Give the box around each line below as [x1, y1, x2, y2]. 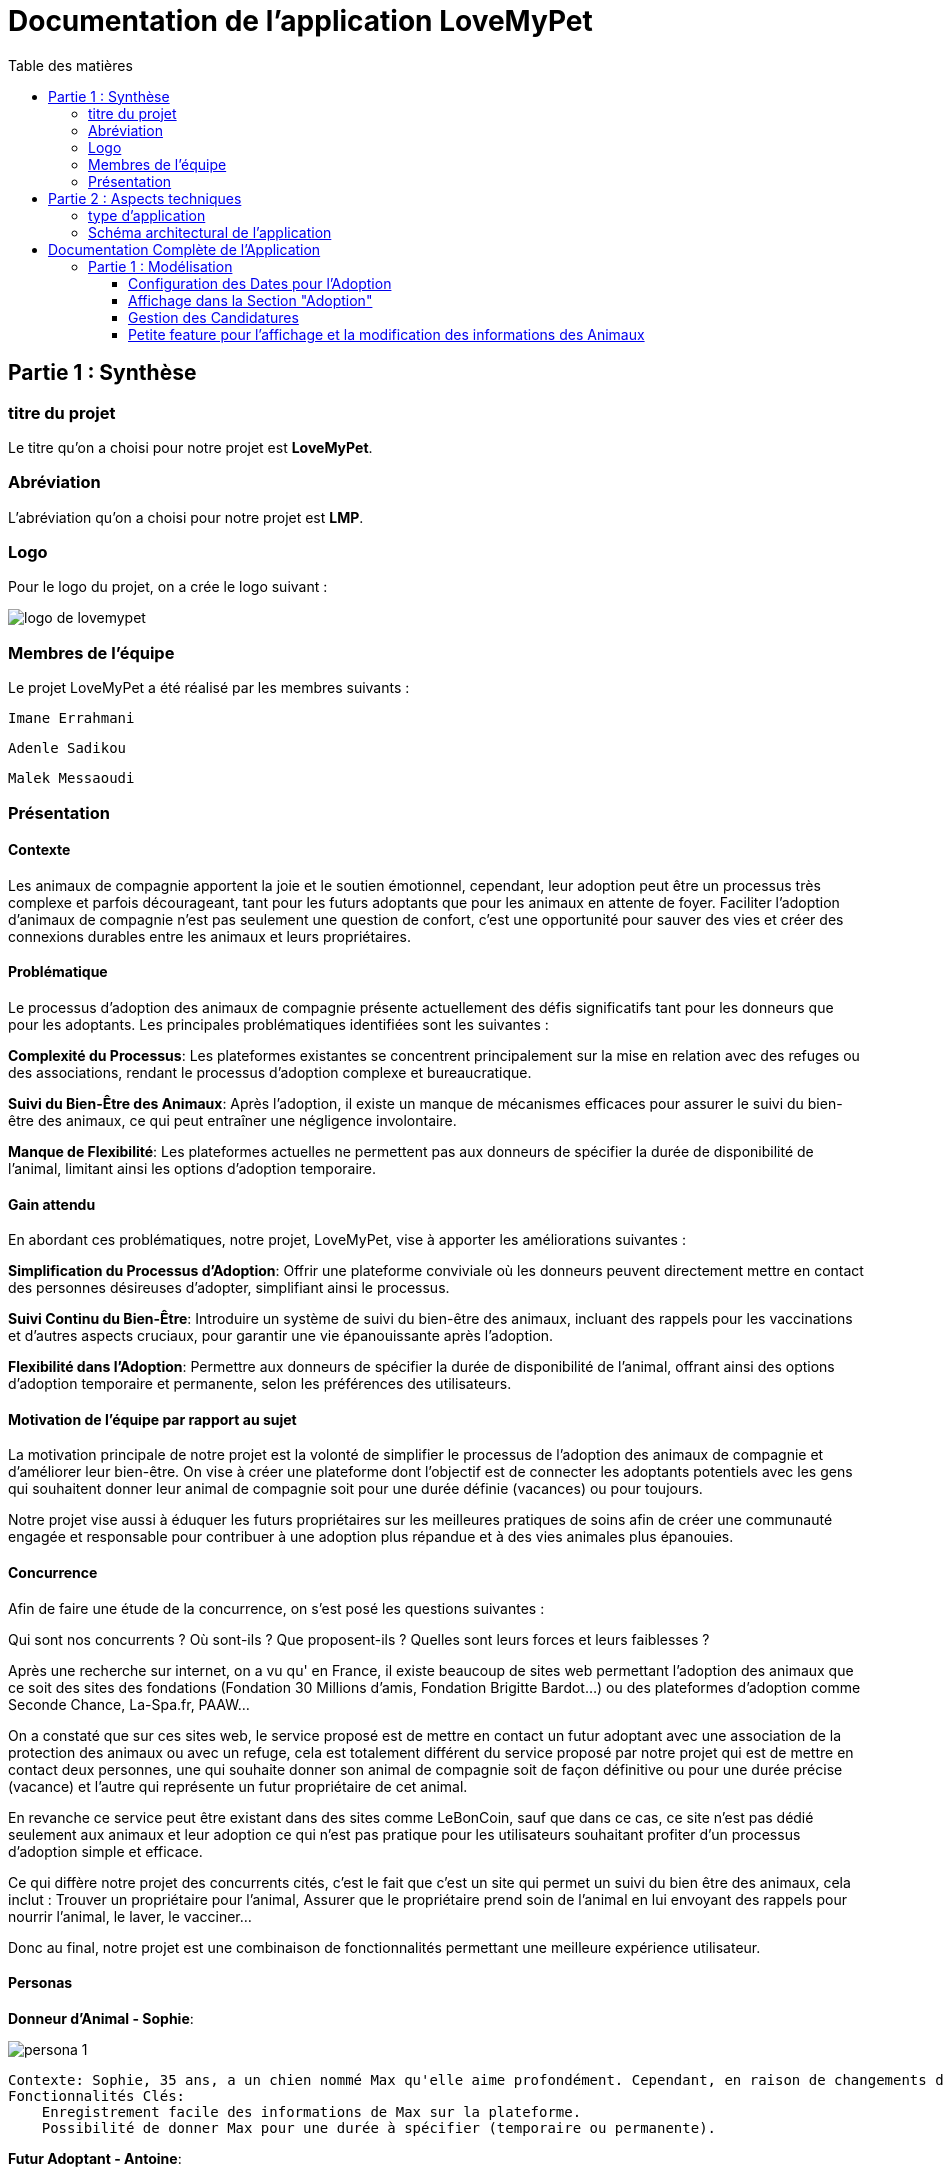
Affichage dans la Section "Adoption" [128, 291, 373, 309]
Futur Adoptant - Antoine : [8, 2149, 182, 2167]
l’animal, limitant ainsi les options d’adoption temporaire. [8, 1160, 377, 1178]
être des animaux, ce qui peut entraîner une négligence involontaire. [8, 1112, 457, 1130]
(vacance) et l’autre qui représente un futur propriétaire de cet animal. [8, 1777, 468, 1795]
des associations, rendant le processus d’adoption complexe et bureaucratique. [8, 1064, 532, 1082]
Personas [8, 1974, 73, 1992]
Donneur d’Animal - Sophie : [8, 2009, 194, 2027]
